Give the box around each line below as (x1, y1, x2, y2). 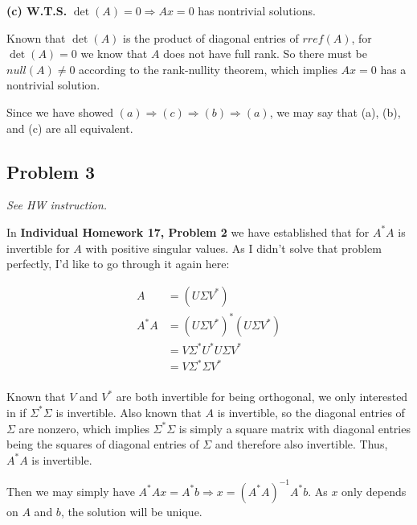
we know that (80, 45, 148, 62)
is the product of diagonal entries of (123, 29, 299, 46)
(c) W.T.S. (6, 2, 67, 19)
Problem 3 (6, 159, 95, 184)
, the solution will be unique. (60, 502, 202, 519)
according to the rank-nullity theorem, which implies (79, 60, 337, 77)
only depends (341, 482, 407, 499)
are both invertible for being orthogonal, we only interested (116, 388, 408, 405)
